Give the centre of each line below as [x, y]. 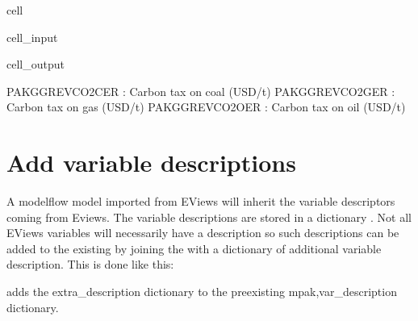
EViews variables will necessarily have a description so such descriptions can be [203, 233]
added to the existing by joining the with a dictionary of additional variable [194, 248]
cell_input [32, 37]
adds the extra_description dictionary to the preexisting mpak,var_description [202, 292]
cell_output [36, 64]
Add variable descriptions [151, 163]
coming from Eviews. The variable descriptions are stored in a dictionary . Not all [209, 217]
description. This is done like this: [90, 264]
